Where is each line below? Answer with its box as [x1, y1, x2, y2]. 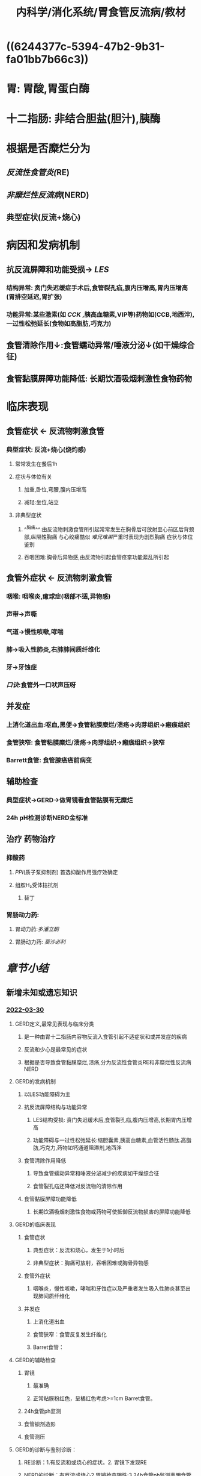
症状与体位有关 [14, 473, 52, 480]
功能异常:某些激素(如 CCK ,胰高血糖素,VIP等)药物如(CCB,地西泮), [6, 311, 195, 319]
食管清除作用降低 [23, 1157, 67, 1164]
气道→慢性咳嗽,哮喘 [6, 627, 64, 636]
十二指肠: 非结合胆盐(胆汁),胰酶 [6, 112, 161, 125]
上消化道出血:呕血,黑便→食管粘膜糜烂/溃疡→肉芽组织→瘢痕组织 [6, 720, 190, 729]
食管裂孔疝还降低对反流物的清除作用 [32, 1182, 123, 1189]
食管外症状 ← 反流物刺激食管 [6, 573, 112, 583]
